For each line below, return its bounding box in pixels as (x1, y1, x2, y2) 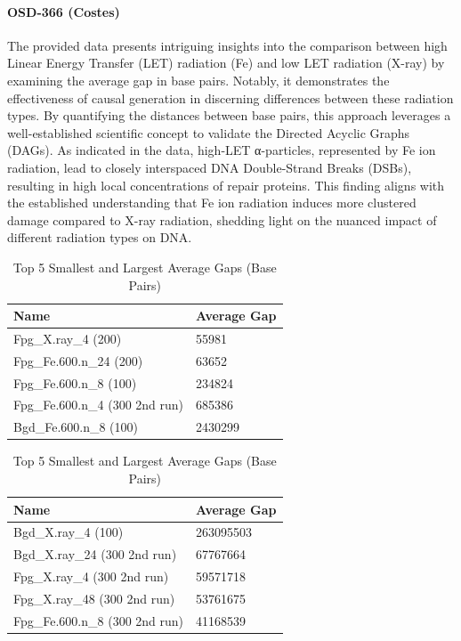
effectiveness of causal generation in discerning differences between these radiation (7, 88, 454, 107)
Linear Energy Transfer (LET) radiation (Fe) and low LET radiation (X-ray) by (7, 53, 445, 72)
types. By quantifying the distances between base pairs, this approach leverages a (7, 106, 451, 125)
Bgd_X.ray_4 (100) (13, 523, 124, 541)
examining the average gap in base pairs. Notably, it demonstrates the (7, 70, 390, 89)
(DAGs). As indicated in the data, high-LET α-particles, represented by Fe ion (7, 141, 436, 159)
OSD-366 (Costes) (7, 2, 120, 20)
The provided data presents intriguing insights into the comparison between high (7, 36, 448, 54)
